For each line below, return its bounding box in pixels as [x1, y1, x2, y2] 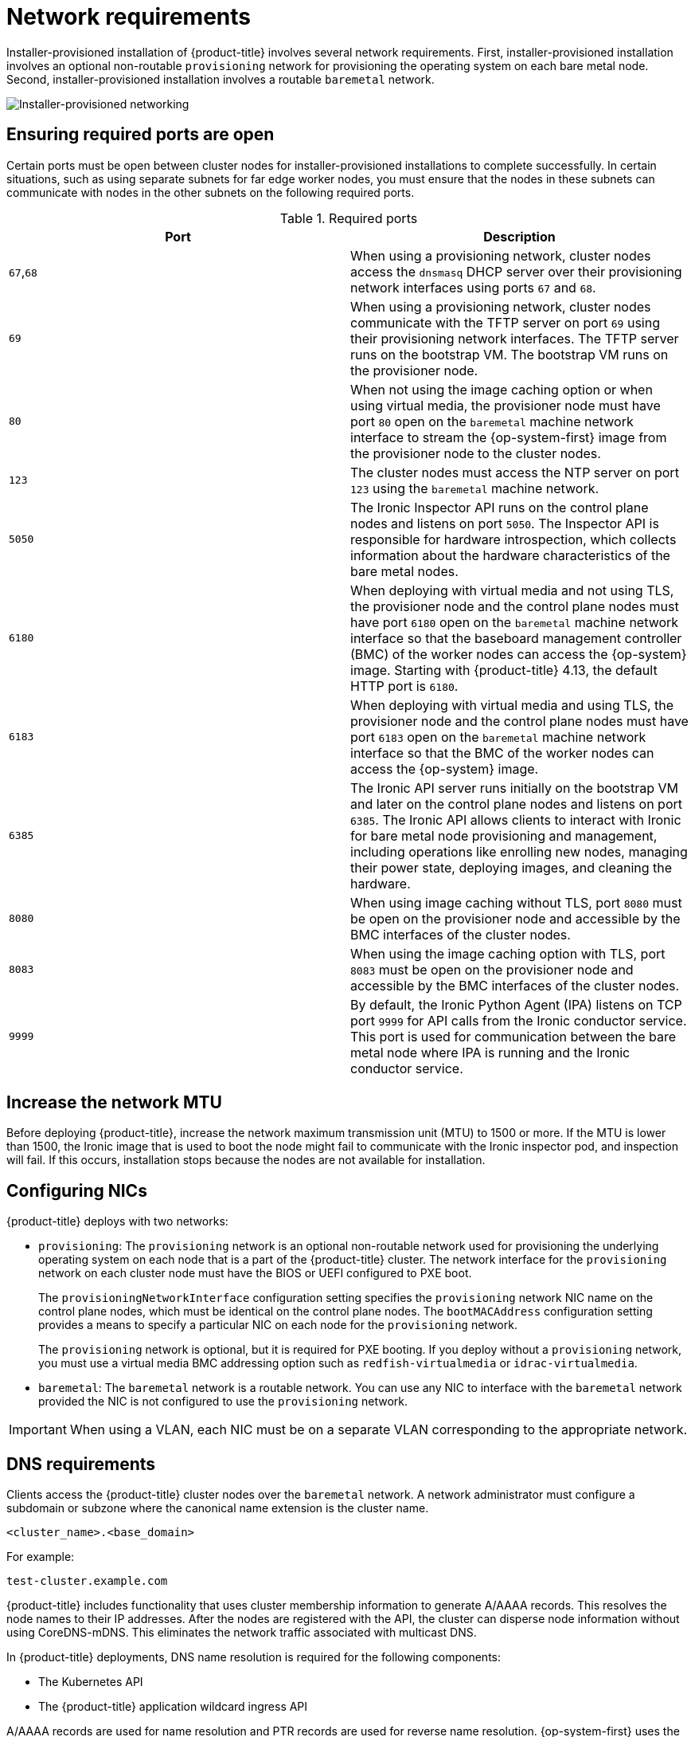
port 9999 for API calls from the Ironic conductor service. [350, 1012, 687, 1029]
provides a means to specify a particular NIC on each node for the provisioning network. [38, 1318, 517, 1332]
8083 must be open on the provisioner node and [350, 961, 634, 978]
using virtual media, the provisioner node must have [350, 397, 661, 414]
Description [483, 228, 556, 245]
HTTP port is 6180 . [350, 677, 459, 694]
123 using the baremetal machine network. [350, 480, 599, 496]
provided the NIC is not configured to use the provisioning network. [38, 1394, 408, 1409]
